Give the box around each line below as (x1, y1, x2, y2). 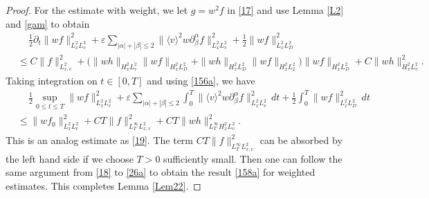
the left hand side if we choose (6, 151, 134, 165)
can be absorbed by (259, 133, 343, 147)
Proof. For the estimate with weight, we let (6, 3, 188, 17)
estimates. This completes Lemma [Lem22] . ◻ (6, 178, 201, 192)
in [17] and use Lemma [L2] (227, 3, 344, 17)
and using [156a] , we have (147, 73, 255, 88)
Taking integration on (6, 73, 98, 88)
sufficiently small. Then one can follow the (163, 151, 343, 165)
